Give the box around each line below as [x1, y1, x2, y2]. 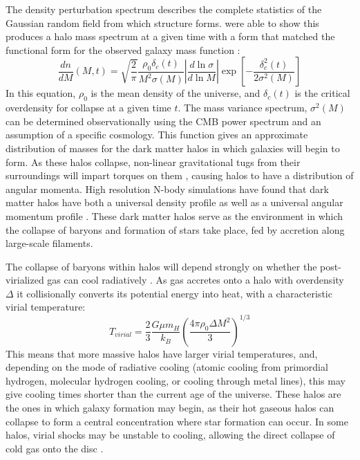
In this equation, [6, 86, 76, 100]
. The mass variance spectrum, [178, 100, 307, 115]
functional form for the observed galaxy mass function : [6, 42, 240, 57]
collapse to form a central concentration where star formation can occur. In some [6, 414, 348, 428]
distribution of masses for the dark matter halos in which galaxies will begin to [6, 140, 340, 155]
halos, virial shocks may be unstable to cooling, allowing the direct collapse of [6, 427, 335, 442]
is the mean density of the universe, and [91, 86, 260, 100]
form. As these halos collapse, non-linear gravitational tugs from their [6, 154, 301, 169]
